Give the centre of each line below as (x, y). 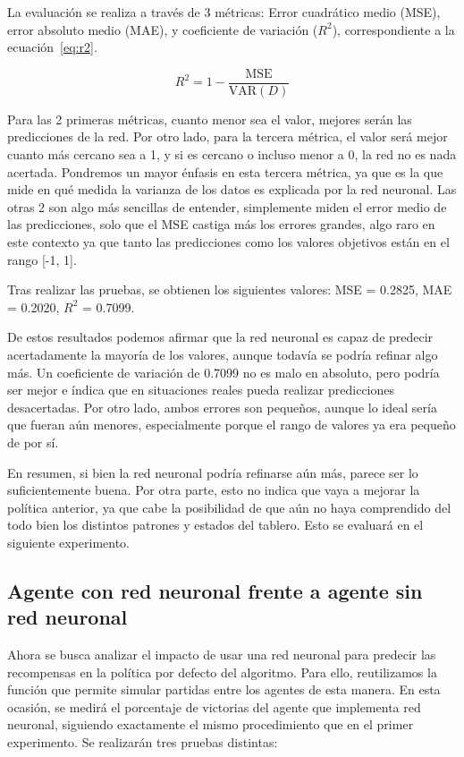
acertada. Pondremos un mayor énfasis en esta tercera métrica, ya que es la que (225, 171)
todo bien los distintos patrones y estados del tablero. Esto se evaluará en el (215, 525)
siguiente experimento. (69, 542)
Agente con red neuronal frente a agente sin (215, 590)
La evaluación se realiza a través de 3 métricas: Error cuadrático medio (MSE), (224, 12)
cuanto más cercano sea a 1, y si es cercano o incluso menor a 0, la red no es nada (232, 154)
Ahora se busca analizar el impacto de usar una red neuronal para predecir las (222, 655)
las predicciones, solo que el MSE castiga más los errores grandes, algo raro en (221, 224)
